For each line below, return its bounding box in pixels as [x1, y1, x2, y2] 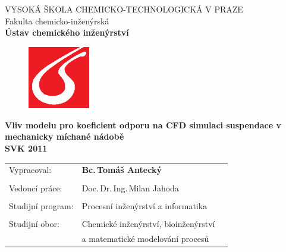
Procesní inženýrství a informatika [81, 199, 208, 212]
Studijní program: [9, 199, 74, 212]
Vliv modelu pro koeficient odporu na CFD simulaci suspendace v [5, 118, 281, 131]
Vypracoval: [9, 163, 52, 176]
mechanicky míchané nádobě [5, 130, 124, 143]
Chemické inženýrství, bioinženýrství [81, 217, 215, 229]
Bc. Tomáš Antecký [81, 163, 162, 176]
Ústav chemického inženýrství [5, 26, 129, 39]
